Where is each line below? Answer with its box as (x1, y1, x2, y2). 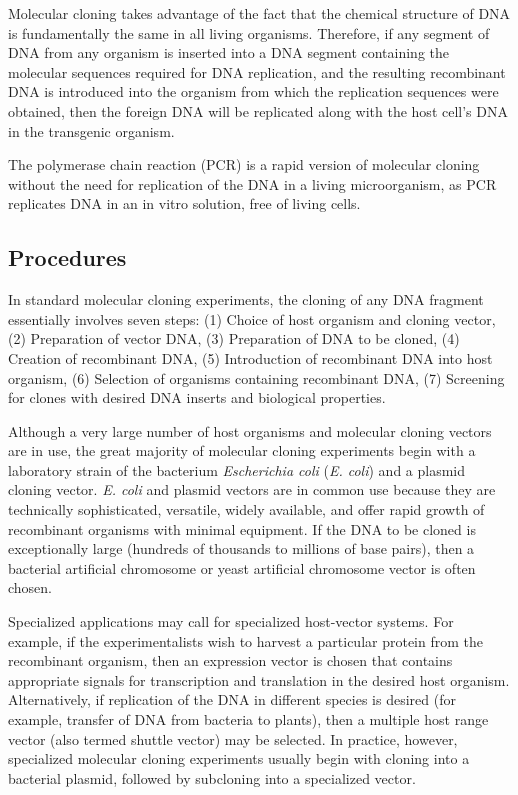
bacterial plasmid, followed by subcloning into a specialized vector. (8, 767, 416, 788)
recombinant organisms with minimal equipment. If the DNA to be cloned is (8, 518, 476, 539)
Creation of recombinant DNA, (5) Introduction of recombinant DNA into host (8, 347, 493, 368)
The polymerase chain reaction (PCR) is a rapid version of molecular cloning (8, 154, 480, 175)
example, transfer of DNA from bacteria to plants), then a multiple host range (8, 709, 489, 730)
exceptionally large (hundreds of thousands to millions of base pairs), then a (8, 538, 475, 559)
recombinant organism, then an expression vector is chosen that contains (8, 650, 453, 671)
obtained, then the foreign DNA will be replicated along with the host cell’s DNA (8, 100, 508, 121)
